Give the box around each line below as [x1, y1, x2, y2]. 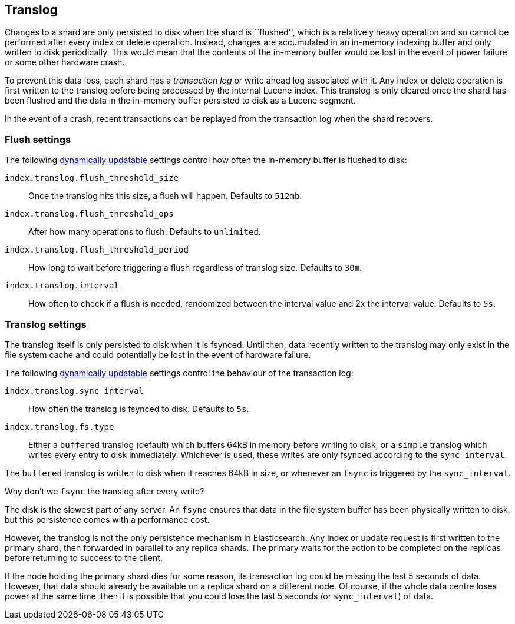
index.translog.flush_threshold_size [5, 173, 179, 183]
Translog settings [5, 318, 87, 330]
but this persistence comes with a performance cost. [5, 514, 210, 525]
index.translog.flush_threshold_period [5, 245, 189, 255]
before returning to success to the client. [5, 552, 163, 563]
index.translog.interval [5, 281, 119, 291]
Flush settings [5, 133, 71, 145]
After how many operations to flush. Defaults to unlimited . [28, 227, 261, 237]
